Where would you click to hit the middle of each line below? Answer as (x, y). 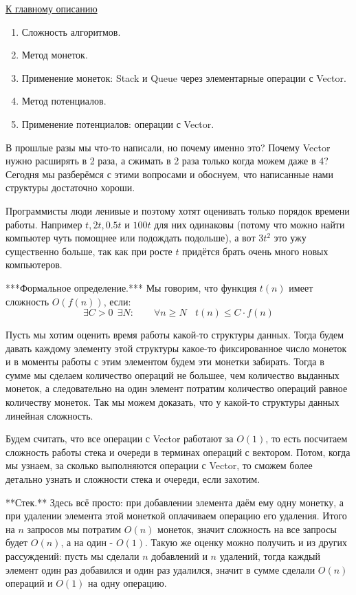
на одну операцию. (127, 583)
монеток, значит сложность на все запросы (247, 529)
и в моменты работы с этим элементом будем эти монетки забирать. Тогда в (165, 361)
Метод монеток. (55, 55)
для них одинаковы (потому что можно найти (249, 224)
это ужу (290, 238)
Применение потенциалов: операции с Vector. (118, 123)
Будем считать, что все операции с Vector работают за (120, 439)
